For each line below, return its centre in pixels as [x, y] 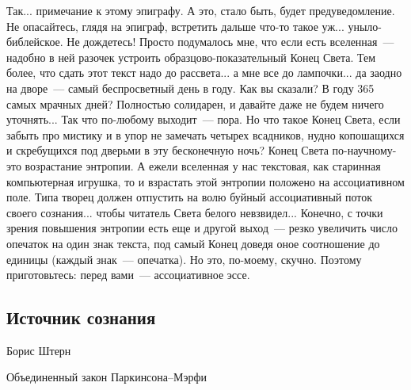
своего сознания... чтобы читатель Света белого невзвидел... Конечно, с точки [195, 212]
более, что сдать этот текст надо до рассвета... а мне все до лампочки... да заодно [204, 73]
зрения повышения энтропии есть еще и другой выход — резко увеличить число [202, 228]
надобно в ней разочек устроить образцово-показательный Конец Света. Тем [191, 57]
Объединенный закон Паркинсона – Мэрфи [107, 377]
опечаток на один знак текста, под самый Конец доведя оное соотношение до [193, 243]
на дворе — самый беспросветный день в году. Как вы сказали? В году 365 [190, 88]
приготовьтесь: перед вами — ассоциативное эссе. [128, 275]
